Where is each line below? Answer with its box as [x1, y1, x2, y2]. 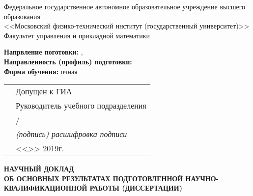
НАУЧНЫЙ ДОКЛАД [4, 164, 74, 174]
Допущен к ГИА [16, 85, 72, 97]
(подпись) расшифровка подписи [16, 128, 127, 140]
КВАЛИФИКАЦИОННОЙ [4, 183, 87, 193]
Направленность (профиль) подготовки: [4, 56, 132, 66]
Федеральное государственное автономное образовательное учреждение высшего [4, 1, 246, 11]
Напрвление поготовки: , [4, 47, 83, 57]
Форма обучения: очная [4, 66, 78, 76]
